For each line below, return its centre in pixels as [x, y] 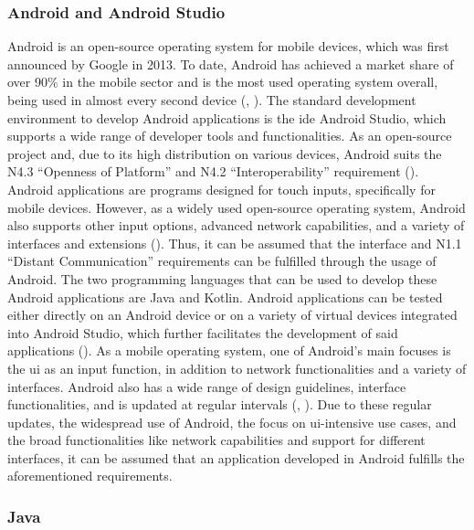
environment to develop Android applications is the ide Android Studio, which [227, 117]
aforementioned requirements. [90, 476]
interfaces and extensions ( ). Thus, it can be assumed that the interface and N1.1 [235, 243]
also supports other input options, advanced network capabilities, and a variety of [236, 225]
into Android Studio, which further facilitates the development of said [203, 332]
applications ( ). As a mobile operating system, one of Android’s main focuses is [229, 350]
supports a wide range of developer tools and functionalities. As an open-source [230, 136]
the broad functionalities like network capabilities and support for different [216, 440]
